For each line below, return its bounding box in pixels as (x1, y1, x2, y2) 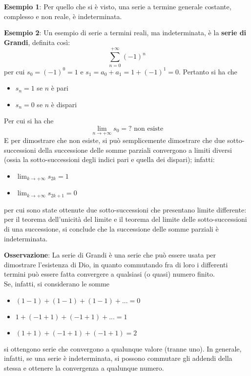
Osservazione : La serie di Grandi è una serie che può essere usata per (4, 250, 216, 260)
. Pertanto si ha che (179, 66, 237, 76)
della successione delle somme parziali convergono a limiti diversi (38, 144, 232, 155)
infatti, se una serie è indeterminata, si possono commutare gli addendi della (4, 353, 232, 363)
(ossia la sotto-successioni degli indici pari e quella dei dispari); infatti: (4, 154, 215, 164)
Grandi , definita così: (4, 37, 70, 47)
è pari (51, 83, 68, 93)
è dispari (51, 99, 77, 109)
